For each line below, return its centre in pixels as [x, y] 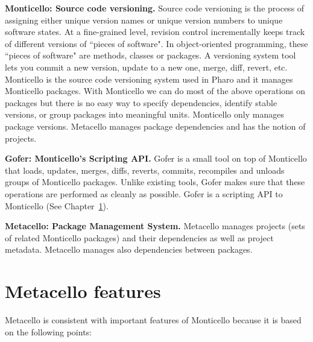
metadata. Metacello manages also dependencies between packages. [129, 249]
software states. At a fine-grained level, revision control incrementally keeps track [155, 32]
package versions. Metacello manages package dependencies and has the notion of [155, 126]
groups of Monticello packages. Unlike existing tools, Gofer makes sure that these [155, 182]
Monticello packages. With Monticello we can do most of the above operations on [155, 91]
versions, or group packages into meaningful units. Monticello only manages [144, 114]
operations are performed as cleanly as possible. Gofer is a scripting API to [144, 193]
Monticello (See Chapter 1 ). [57, 205]
